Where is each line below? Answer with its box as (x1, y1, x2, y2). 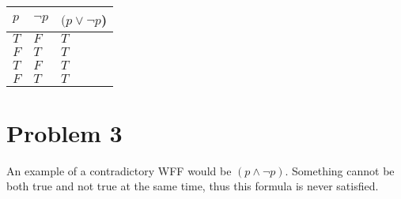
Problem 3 (6, 116, 123, 148)
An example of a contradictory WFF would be (6, 162, 232, 178)
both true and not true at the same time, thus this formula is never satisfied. (6, 178, 379, 194)
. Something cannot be (285, 162, 395, 178)
